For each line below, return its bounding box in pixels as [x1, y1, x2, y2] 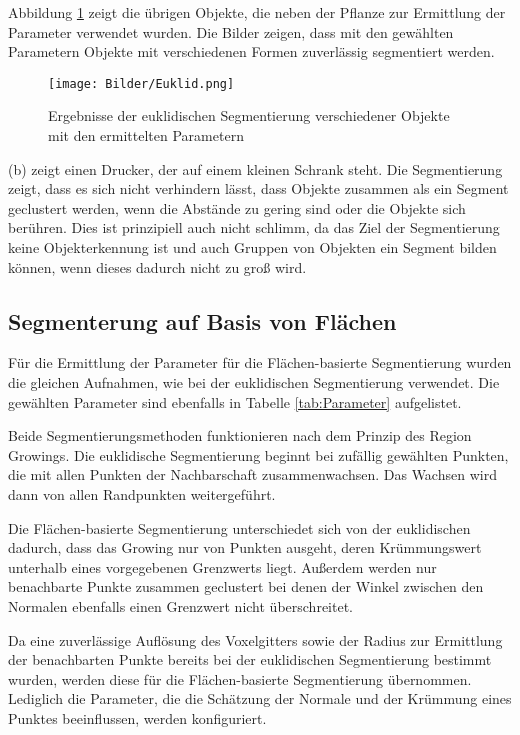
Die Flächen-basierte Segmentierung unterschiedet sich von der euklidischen [8, 517, 471, 538]
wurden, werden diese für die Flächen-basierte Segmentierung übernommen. [8, 668, 472, 689]
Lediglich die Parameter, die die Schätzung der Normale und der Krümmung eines [8, 688, 512, 709]
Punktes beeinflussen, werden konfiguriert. [8, 707, 267, 728]
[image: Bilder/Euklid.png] [48, 76, 235, 91]
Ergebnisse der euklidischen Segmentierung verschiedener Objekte [48, 105, 450, 126]
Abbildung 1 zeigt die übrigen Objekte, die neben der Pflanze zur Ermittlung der [8, 2, 506, 22]
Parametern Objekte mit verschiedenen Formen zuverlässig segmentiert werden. [8, 41, 495, 62]
